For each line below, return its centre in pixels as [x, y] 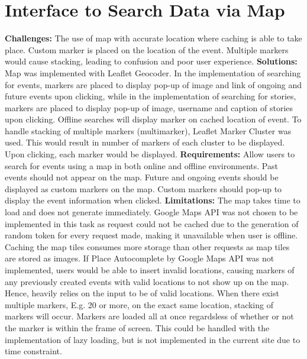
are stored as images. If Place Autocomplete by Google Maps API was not [140, 258]
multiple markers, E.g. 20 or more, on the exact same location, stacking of [139, 304]
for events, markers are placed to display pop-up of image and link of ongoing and [153, 84]
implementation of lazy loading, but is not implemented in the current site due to [153, 339]
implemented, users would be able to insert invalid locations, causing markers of [150, 270]
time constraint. [33, 351]
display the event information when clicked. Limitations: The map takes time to [153, 200]
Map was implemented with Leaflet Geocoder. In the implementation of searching [153, 72]
